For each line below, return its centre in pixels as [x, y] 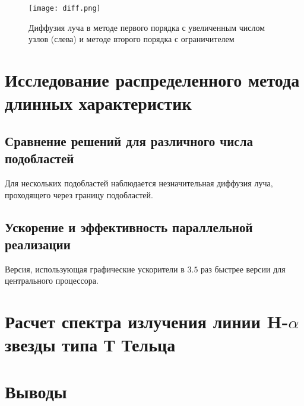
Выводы [36, 391]
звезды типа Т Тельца [90, 345]
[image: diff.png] [65, 8]
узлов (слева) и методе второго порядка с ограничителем [132, 39]
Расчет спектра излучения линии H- [147, 321]
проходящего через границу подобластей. [79, 194]
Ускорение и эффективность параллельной [129, 226]
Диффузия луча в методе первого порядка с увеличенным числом [147, 27]
